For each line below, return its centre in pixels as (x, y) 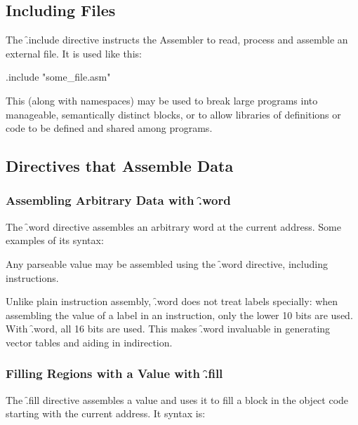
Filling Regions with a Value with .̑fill (114, 373)
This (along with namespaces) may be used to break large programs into (162, 100)
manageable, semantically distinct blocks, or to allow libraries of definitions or (173, 114)
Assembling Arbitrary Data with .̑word (118, 200)
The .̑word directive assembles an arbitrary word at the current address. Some (173, 226)
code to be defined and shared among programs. (109, 128)
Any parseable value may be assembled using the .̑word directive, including (167, 263)
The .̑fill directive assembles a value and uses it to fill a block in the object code (177, 399)
